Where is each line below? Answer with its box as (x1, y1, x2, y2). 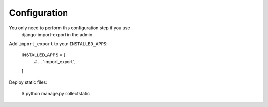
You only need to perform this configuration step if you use (9, 25, 130, 31)
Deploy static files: (9, 79, 47, 85)
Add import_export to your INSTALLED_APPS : (9, 41, 108, 47)
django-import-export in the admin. (21, 31, 94, 37)
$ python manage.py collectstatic (21, 91, 90, 97)
